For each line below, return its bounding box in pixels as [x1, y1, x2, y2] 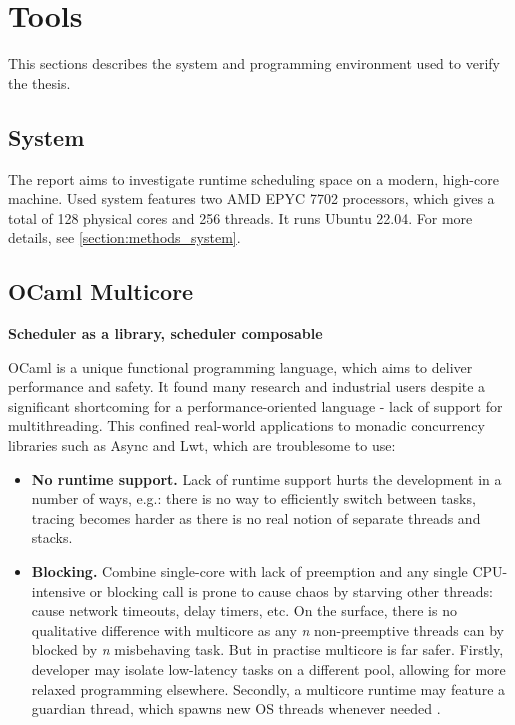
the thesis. [8, 72, 71, 93]
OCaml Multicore [8, 276, 194, 307]
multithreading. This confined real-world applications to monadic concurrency [8, 415, 485, 436]
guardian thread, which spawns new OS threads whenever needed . [31, 698, 441, 719]
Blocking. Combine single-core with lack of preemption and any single [31, 561, 468, 582]
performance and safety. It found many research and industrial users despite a [8, 376, 486, 397]
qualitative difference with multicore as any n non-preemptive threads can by [31, 619, 504, 640]
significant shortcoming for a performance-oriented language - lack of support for [8, 395, 503, 416]
